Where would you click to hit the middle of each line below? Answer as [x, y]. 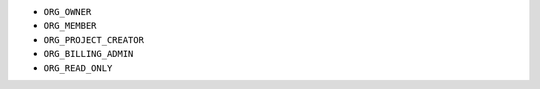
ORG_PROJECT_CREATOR [94, 39]
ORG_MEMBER [70, 26]
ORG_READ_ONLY [78, 68]
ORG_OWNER [67, 11]
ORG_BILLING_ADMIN [88, 54]
